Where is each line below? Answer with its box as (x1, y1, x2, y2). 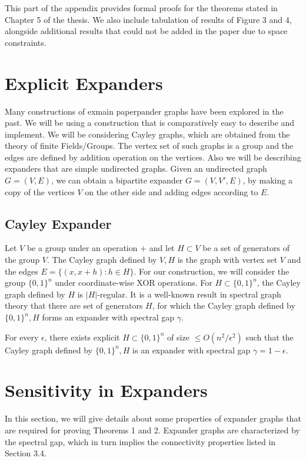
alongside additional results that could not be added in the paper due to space (5, 25, 288, 37)
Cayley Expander (5, 214, 112, 232)
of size (167, 330, 189, 343)
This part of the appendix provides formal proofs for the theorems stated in (5, 2, 278, 14)
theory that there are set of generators (5, 299, 143, 312)
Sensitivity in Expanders (5, 378, 208, 402)
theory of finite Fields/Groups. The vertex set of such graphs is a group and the (5, 139, 294, 152)
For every (5, 330, 39, 343)
